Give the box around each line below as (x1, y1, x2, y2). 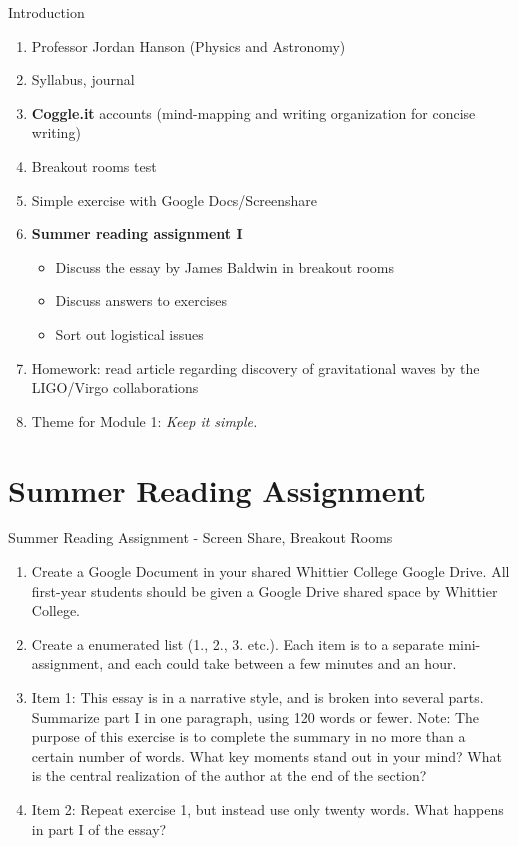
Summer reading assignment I (31, 223, 243, 244)
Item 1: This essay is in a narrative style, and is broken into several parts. (31, 687, 484, 707)
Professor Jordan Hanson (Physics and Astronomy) (31, 35, 346, 56)
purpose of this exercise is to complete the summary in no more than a (31, 726, 466, 747)
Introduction (8, 2, 85, 22)
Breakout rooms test (31, 155, 157, 176)
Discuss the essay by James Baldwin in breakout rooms (55, 256, 394, 277)
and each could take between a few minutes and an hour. (107, 653, 457, 674)
